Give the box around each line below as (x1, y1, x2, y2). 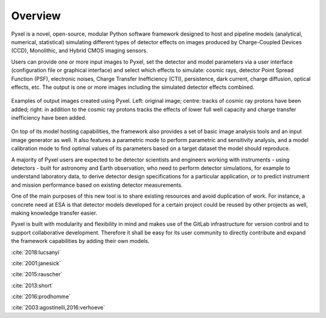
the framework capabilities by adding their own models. (11, 238, 150, 245)
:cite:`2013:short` (11, 282, 54, 289)
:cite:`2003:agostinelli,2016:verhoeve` (11, 304, 106, 311)
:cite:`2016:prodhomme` (11, 293, 71, 300)
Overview (11, 9, 61, 22)
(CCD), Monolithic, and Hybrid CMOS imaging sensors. (11, 47, 148, 54)
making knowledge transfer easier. (11, 209, 98, 216)
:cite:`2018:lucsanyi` (11, 248, 62, 256)
